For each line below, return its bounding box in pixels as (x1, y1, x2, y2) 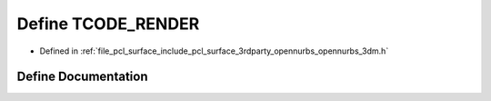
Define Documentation (16, 69, 148, 85)
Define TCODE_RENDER (16, 14, 200, 34)
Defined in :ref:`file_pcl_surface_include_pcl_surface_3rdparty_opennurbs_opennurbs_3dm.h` (39, 45, 389, 56)
